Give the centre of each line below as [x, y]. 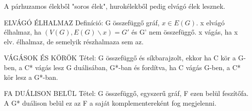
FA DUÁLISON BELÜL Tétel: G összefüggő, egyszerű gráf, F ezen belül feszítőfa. [126, 93]
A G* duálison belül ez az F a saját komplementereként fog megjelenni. [110, 102]
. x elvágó [210, 22]
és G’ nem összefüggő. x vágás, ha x [185, 32]
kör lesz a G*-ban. [31, 77]
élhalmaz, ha [23, 32]
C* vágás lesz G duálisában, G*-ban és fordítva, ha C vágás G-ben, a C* [133, 67]
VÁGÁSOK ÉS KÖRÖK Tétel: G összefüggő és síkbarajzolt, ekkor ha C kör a [120, 58]
